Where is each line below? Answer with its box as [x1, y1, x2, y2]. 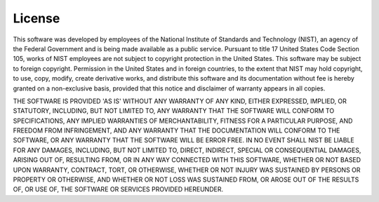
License [13, 11, 60, 26]
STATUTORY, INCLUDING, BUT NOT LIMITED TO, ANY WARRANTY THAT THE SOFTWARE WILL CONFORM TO [13, 107, 335, 115]
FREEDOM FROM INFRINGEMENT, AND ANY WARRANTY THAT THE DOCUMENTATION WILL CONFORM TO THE [13, 126, 340, 135]
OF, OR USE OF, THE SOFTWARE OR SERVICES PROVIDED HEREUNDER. [13, 185, 224, 194]
